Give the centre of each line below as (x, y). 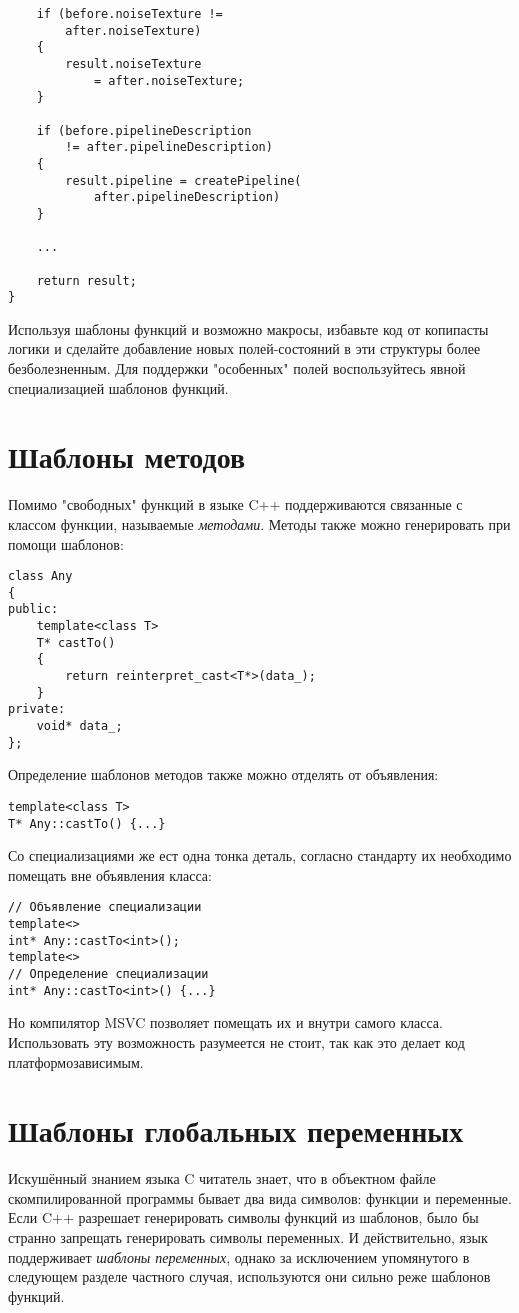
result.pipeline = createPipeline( (183, 180)
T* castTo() (76, 642)
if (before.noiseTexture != (129, 14)
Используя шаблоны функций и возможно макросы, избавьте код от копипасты (248, 328)
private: (37, 709)
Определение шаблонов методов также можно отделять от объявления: (223, 774)
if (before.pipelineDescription (144, 130)
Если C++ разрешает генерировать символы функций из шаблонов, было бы (243, 1217)
